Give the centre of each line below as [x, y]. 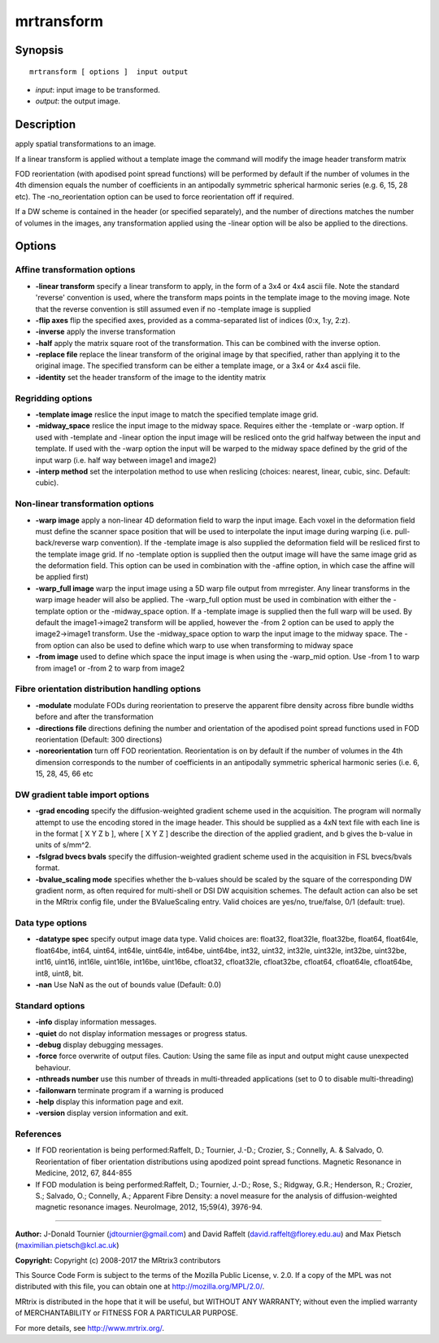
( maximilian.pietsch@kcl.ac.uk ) [67, 1245]
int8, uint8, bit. [59, 973]
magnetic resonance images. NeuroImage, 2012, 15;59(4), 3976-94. [149, 1207]
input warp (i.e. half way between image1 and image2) [126, 460]
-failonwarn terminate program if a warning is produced [129, 1090]
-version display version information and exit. [112, 1113]
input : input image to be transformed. [98, 90]
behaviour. [53, 1067]
